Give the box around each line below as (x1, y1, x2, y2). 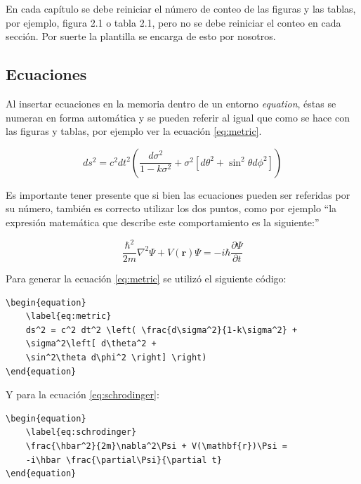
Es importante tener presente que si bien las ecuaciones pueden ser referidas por (6, 187, 350, 202)
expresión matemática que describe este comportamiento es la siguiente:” (6, 214, 320, 229)
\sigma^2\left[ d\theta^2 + (25, 339, 157, 349)
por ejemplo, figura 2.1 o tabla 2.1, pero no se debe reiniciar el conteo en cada (6, 15, 341, 30)
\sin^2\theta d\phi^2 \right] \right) (25, 353, 207, 363)
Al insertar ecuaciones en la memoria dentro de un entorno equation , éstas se (6, 96, 336, 110)
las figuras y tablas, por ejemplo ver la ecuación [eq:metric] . (6, 124, 262, 138)
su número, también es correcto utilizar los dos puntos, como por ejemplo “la (6, 201, 337, 216)
